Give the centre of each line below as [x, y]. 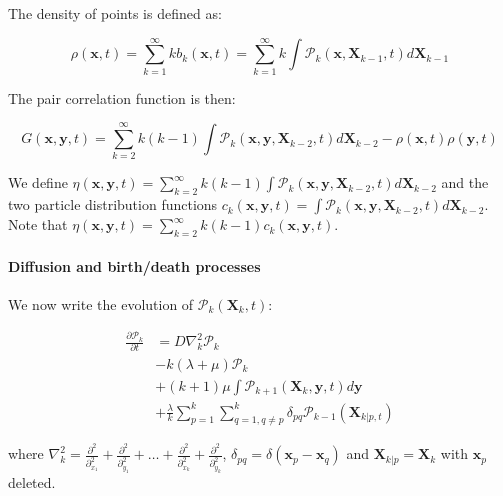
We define [38, 182]
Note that [38, 224]
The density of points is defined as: [115, 13]
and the [465, 182]
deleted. [32, 482]
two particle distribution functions [113, 204]
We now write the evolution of [101, 303]
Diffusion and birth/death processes [134, 265]
